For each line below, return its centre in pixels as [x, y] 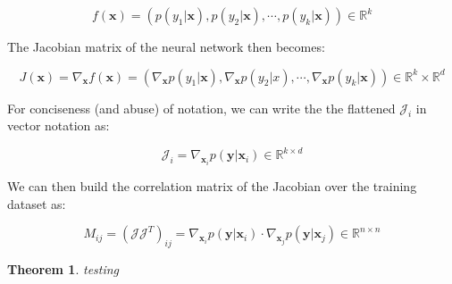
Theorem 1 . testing [63, 268]
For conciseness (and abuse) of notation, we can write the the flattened [201, 108]
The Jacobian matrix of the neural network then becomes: [166, 46]
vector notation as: [59, 125]
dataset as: [37, 203]
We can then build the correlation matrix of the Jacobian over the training [212, 185]
